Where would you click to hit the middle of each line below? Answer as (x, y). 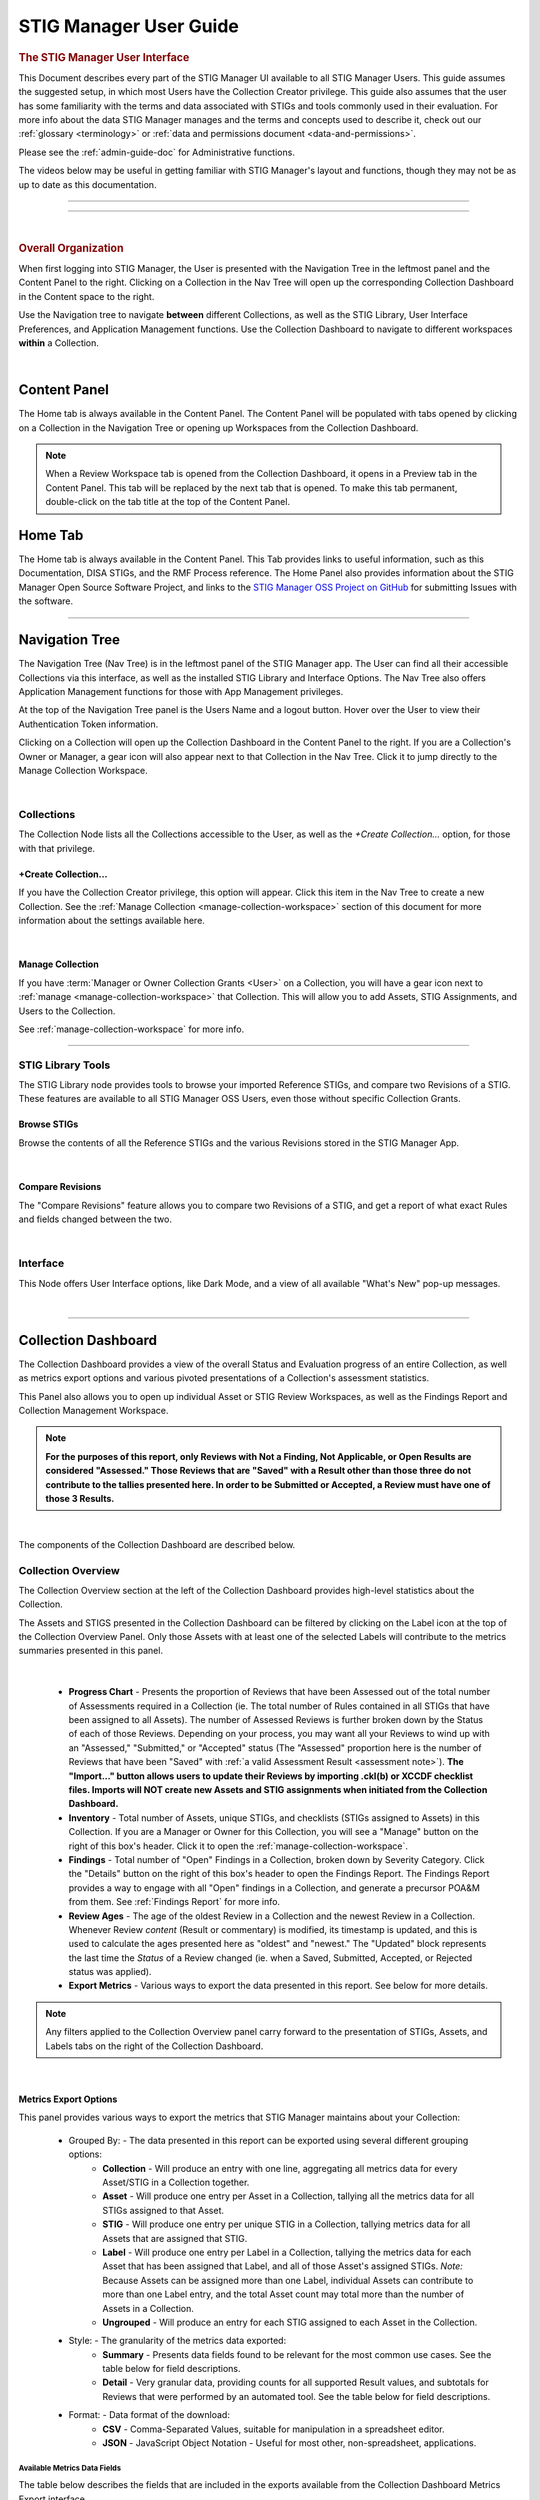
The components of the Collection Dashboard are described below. (157, 1544)
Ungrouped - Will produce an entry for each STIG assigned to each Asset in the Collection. (290, 2322)
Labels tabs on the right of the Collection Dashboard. (154, 2046)
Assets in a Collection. (148, 2308)
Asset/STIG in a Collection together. (176, 2182)
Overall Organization (71, 248)
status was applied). (110, 1972)
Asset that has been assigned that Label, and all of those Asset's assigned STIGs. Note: (283, 2266)
